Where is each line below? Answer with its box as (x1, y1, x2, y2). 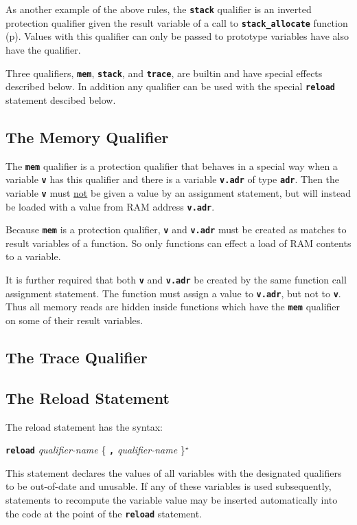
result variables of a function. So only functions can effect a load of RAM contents (5, 235, 352, 250)
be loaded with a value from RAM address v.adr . (5, 199, 215, 213)
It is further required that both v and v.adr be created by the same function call (5, 272, 347, 287)
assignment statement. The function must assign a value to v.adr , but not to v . (5, 286, 341, 300)
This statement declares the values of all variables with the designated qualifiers (5, 465, 342, 480)
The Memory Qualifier (5, 126, 169, 147)
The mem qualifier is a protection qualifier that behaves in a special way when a (5, 158, 338, 173)
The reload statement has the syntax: (5, 419, 163, 433)
